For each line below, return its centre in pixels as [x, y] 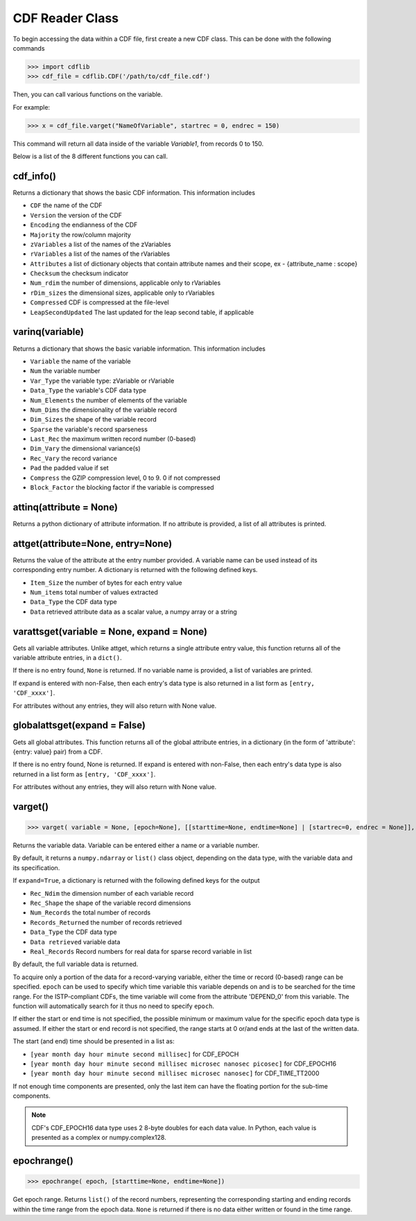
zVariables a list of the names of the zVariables [101, 244]
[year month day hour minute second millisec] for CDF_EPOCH [135, 1054]
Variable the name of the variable [80, 361]
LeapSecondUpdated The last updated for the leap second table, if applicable [142, 312]
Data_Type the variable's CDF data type [88, 390]
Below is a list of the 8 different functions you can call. [90, 157]
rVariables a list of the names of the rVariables [100, 254]
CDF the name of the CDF [66, 205]
